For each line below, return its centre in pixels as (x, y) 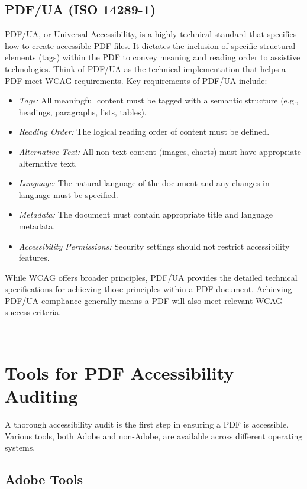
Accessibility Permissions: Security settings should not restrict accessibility (154, 246)
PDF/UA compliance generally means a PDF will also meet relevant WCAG (144, 300)
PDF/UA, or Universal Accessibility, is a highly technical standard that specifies (151, 34)
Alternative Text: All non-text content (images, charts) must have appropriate (160, 151)
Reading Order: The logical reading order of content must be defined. (144, 132)
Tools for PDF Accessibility (119, 372)
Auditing (41, 396)
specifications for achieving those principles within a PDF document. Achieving (148, 289)
